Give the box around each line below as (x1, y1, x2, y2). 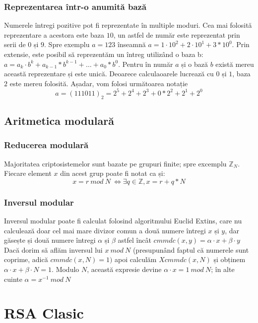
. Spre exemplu (44, 39, 90, 50)
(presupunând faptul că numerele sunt (132, 244, 249, 255)
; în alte (211, 264, 235, 274)
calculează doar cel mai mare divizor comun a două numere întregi (4, 225, 206, 235)
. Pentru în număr (118, 58, 173, 69)
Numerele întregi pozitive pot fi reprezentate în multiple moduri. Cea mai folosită (4, 20, 252, 30)
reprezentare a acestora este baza (4, 29, 105, 40)
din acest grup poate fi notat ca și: (60, 168, 165, 178)
